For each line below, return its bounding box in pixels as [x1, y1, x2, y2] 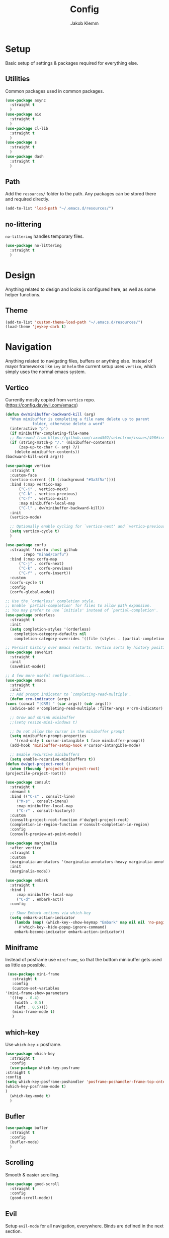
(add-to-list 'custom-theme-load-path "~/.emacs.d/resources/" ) [5, 320, 143, 325]
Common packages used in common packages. [5, 88, 104, 94]
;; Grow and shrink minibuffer [10, 715, 75, 720]
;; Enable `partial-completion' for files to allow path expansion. [5, 603, 152, 608]
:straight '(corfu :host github [10, 547, 78, 552]
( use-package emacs [5, 678, 46, 683]
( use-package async [5, 97, 46, 103]
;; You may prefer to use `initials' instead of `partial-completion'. [5, 608, 158, 613]
